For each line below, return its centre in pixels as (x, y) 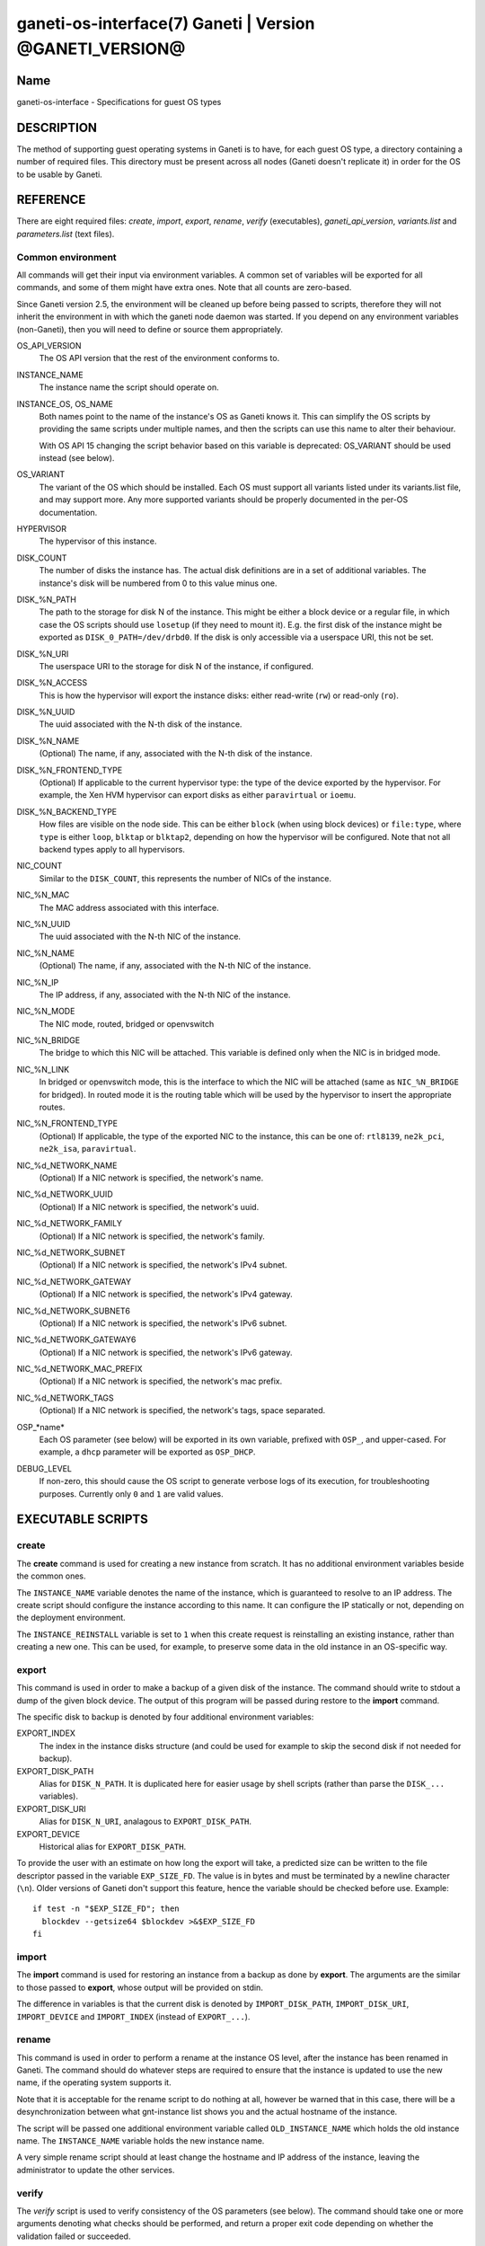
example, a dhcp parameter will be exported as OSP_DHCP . (147, 1452)
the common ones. (51, 1576)
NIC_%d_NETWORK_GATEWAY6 (76, 1340)
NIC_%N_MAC (43, 895)
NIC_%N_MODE (46, 1012)
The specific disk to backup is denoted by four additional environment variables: (165, 1717)
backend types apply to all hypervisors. (112, 849)
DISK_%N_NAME (48, 740)
